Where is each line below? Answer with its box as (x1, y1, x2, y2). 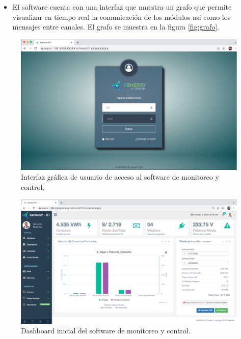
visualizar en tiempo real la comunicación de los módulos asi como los (12, 11, 231, 22)
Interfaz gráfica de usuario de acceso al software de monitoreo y (21, 172, 219, 182)
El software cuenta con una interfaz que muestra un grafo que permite (12, 2, 232, 12)
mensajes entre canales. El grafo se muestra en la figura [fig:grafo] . (12, 21, 220, 32)
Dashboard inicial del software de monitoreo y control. (21, 325, 191, 336)
